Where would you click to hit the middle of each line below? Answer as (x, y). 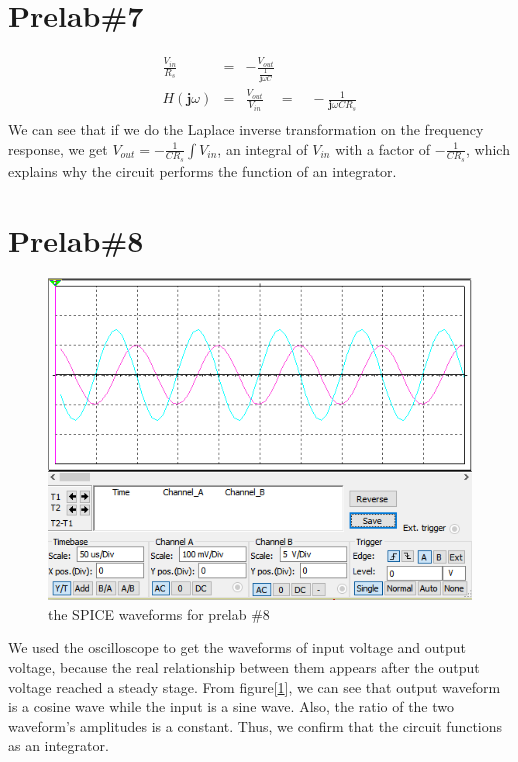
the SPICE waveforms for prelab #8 (159, 613)
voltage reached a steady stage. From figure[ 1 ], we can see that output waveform (254, 686)
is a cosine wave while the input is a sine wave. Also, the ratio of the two (231, 706)
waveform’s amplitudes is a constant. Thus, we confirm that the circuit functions (255, 725)
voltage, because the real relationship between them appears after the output (244, 666)
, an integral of (262, 148)
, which (487, 148)
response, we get (58, 148)
